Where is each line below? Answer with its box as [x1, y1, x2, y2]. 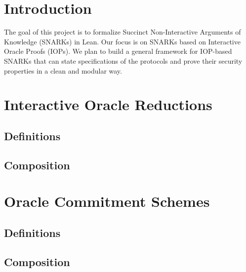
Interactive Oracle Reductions [4, 94, 212, 115]
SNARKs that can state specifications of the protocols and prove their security [4, 55, 243, 66]
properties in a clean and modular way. [4, 65, 122, 76]
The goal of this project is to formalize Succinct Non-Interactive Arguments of [4, 27, 241, 37]
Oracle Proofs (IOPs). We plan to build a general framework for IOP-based [4, 46, 232, 56]
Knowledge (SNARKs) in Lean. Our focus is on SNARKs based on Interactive [4, 36, 241, 46]
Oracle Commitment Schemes [4, 191, 210, 211]
